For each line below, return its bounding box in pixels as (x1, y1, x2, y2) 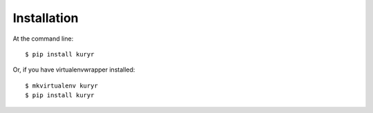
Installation (12, 10, 79, 25)
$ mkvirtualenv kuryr (25, 81, 98, 90)
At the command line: (12, 34, 74, 43)
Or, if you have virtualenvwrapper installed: (12, 65, 135, 74)
